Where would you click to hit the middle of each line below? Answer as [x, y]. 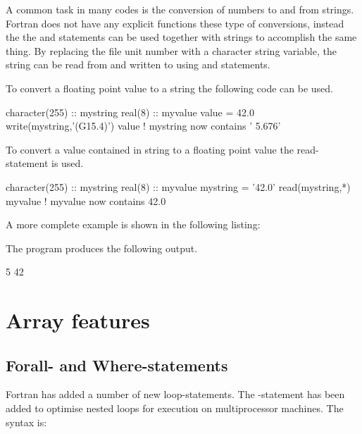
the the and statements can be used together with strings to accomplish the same [181, 37]
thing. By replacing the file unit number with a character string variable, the [171, 50]
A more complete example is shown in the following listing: [133, 224]
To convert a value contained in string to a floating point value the [150, 149]
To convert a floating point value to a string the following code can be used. [169, 88]
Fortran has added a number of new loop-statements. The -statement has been [175, 394]
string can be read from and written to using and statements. [138, 64]
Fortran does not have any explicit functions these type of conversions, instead [175, 23]
